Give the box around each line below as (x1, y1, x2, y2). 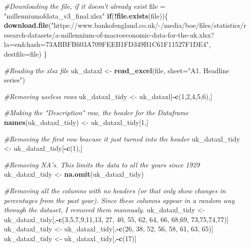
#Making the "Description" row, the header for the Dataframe (4, 107, 189, 118)
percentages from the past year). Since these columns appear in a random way (4, 195, 235, 205)
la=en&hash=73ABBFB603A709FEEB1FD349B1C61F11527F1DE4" (4, 39, 209, 49)
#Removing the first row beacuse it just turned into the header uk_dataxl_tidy (4, 133, 240, 144)
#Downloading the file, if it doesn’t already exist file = (4, 1, 165, 11)
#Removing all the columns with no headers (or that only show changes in (4, 185, 226, 195)
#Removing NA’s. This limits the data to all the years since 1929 (4, 159, 200, 169)
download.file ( (4, 20, 52, 30)
